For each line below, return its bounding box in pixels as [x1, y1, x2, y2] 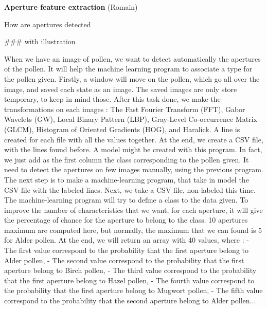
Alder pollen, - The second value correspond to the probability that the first [4, 255, 244, 265]
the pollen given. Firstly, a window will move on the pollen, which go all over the [4, 73, 260, 84]
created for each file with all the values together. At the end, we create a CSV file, [4, 134, 263, 144]
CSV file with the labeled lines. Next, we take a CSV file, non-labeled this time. [4, 184, 256, 195]
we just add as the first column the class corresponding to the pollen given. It [4, 154, 249, 165]
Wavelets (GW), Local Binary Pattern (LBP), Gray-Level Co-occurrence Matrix [4, 114, 257, 124]
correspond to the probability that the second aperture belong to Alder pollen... [4, 295, 256, 306]
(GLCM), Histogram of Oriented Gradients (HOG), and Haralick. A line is [4, 123, 240, 134]
